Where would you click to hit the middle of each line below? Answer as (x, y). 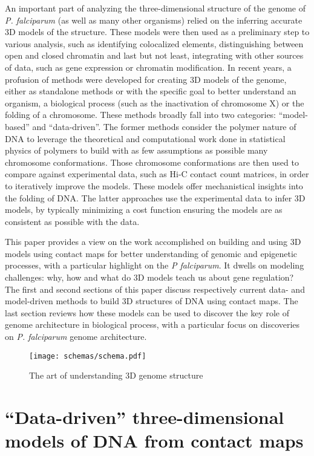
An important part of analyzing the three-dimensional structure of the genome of (155, 8)
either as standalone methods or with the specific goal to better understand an (151, 91)
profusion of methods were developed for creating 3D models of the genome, (146, 79)
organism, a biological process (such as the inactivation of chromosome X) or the (155, 103)
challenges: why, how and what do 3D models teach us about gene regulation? (149, 277)
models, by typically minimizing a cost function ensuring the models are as (144, 210)
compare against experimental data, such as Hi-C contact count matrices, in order (157, 174)
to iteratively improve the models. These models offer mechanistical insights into (154, 185)
